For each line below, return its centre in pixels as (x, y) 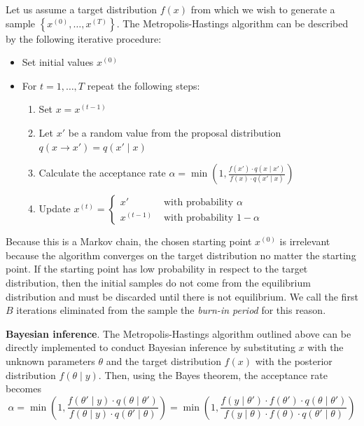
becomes (24, 389)
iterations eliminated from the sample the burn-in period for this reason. (171, 310)
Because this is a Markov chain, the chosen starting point (129, 241)
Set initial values (58, 62)
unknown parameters (50, 360)
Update (55, 208)
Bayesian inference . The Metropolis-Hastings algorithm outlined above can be (178, 333)
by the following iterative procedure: (84, 38)
